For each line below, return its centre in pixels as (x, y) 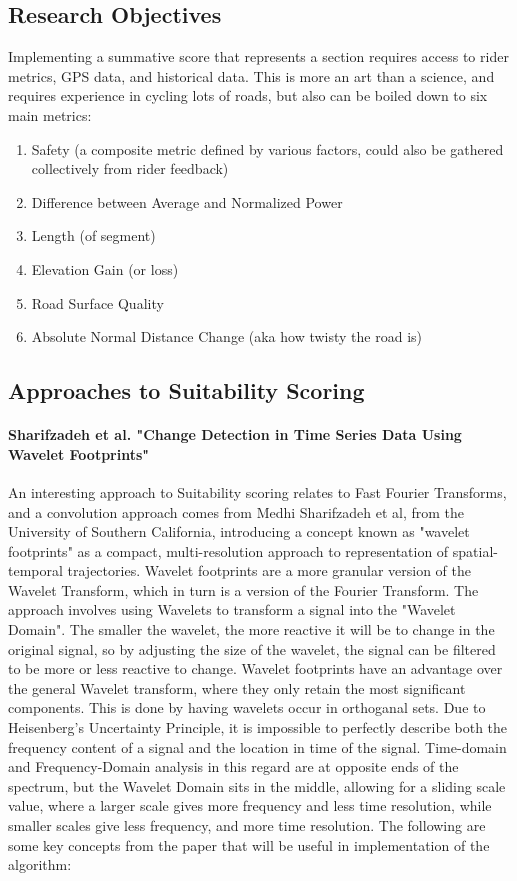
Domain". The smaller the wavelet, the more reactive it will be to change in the (251, 629)
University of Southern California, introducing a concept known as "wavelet (239, 531)
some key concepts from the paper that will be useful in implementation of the (249, 844)
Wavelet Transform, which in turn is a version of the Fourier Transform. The (243, 589)
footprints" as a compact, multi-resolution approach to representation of (228, 550)
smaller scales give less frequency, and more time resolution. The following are (247, 825)
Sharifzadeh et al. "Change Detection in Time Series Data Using (235, 434)
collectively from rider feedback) (130, 168)
